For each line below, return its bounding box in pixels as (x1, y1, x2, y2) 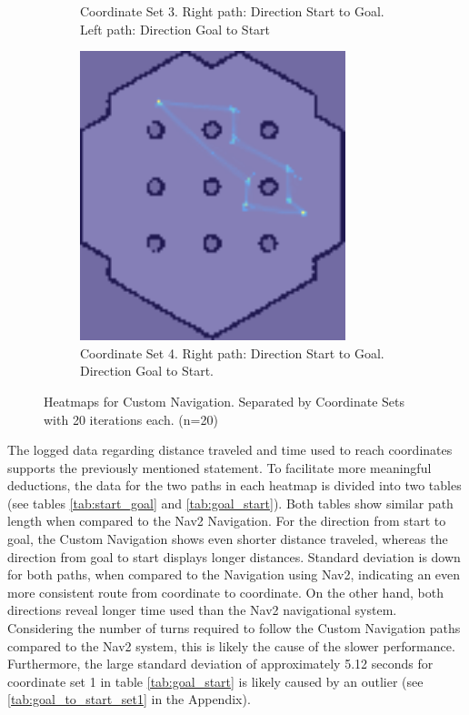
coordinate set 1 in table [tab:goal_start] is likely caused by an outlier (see (7, 671, 424, 690)
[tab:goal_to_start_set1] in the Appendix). (7, 690, 251, 709)
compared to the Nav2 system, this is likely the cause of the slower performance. (7, 636, 455, 655)
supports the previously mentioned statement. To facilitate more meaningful (7, 458, 432, 477)
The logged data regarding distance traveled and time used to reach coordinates (7, 440, 453, 459)
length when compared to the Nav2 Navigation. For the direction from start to (7, 511, 446, 530)
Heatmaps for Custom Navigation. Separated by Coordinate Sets (44, 391, 405, 410)
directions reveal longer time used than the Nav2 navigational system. (7, 600, 397, 619)
